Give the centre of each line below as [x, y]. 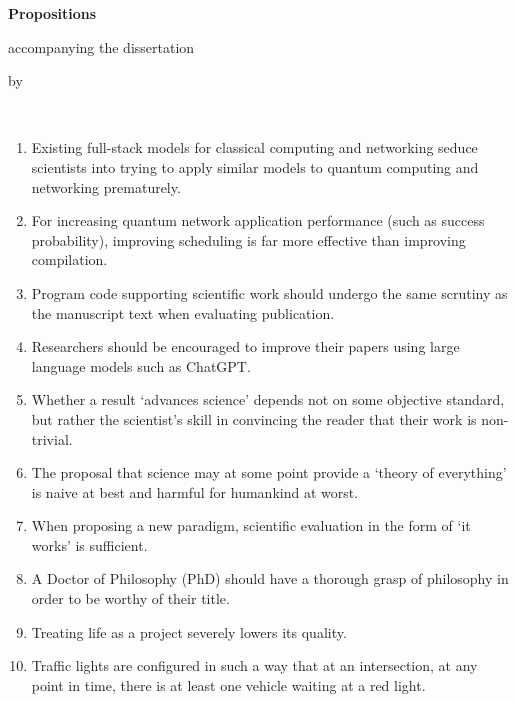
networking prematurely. [106, 186]
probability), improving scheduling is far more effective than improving [248, 239]
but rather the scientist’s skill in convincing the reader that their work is [254, 418]
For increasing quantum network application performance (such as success [258, 220]
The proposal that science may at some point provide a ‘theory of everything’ [269, 472]
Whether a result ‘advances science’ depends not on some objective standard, [268, 399]
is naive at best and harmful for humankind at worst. [195, 491]
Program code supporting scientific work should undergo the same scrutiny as [269, 292]
